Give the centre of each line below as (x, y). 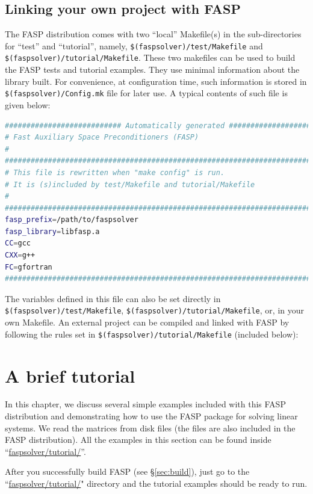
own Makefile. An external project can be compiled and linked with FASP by (147, 322)
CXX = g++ (20, 255)
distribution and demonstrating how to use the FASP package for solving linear (151, 416)
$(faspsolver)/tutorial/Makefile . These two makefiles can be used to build (150, 57)
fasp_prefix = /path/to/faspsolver (72, 220)
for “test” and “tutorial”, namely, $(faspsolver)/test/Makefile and (134, 45)
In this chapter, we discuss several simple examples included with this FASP (145, 404)
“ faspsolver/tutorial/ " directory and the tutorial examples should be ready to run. (156, 483)
